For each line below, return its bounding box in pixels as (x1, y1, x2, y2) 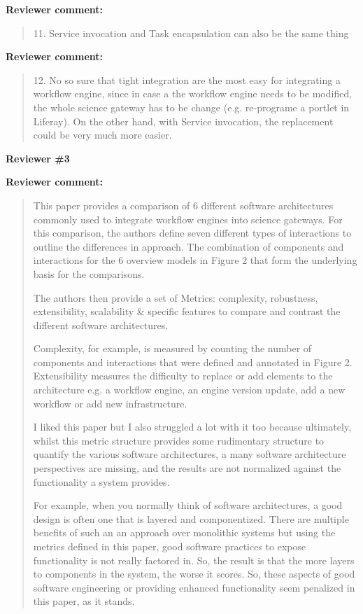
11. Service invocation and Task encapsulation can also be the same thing (33, 25, 349, 40)
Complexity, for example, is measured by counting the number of (33, 341, 312, 356)
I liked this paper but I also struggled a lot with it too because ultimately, (33, 419, 352, 434)
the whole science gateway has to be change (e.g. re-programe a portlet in (33, 99, 350, 114)
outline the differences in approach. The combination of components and (33, 239, 344, 253)
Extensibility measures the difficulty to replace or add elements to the (33, 368, 333, 383)
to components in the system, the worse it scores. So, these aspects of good (33, 566, 355, 581)
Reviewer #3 (6, 151, 70, 165)
